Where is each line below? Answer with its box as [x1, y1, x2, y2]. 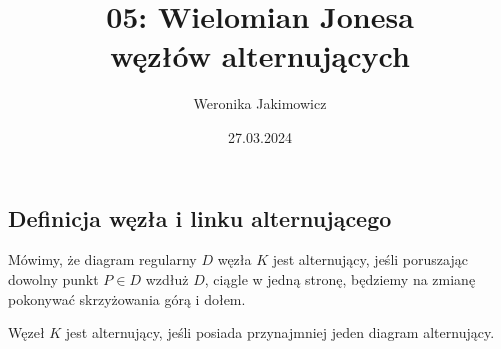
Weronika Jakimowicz [193, 93, 327, 114]
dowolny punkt [8, 268, 99, 289]
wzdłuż [145, 268, 189, 289]
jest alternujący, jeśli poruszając [272, 249, 468, 270]
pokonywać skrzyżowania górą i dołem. [8, 288, 246, 309]
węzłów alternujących [110, 35, 410, 76]
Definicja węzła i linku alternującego [8, 202, 392, 233]
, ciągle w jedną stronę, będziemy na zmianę [204, 268, 476, 289]
